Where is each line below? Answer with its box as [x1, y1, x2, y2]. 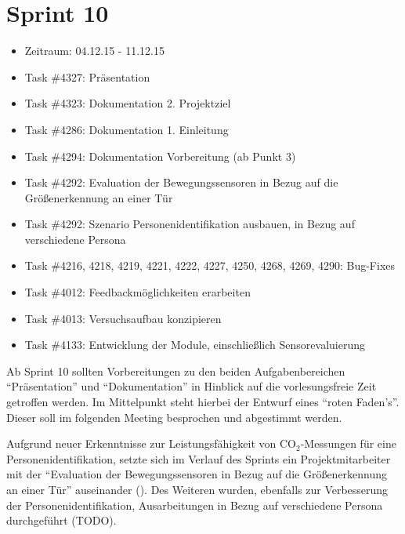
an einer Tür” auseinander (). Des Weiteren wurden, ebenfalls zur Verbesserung [6, 481, 389, 497]
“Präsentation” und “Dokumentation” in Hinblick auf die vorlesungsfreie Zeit [6, 378, 377, 394]
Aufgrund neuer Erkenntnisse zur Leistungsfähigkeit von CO [6, 435, 296, 452]
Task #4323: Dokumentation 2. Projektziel [24, 95, 231, 111]
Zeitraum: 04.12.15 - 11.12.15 [24, 42, 165, 59]
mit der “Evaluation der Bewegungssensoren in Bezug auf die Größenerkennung [6, 466, 388, 482]
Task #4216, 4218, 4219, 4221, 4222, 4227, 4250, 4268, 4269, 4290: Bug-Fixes [24, 257, 396, 274]
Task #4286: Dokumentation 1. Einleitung [24, 121, 229, 137]
